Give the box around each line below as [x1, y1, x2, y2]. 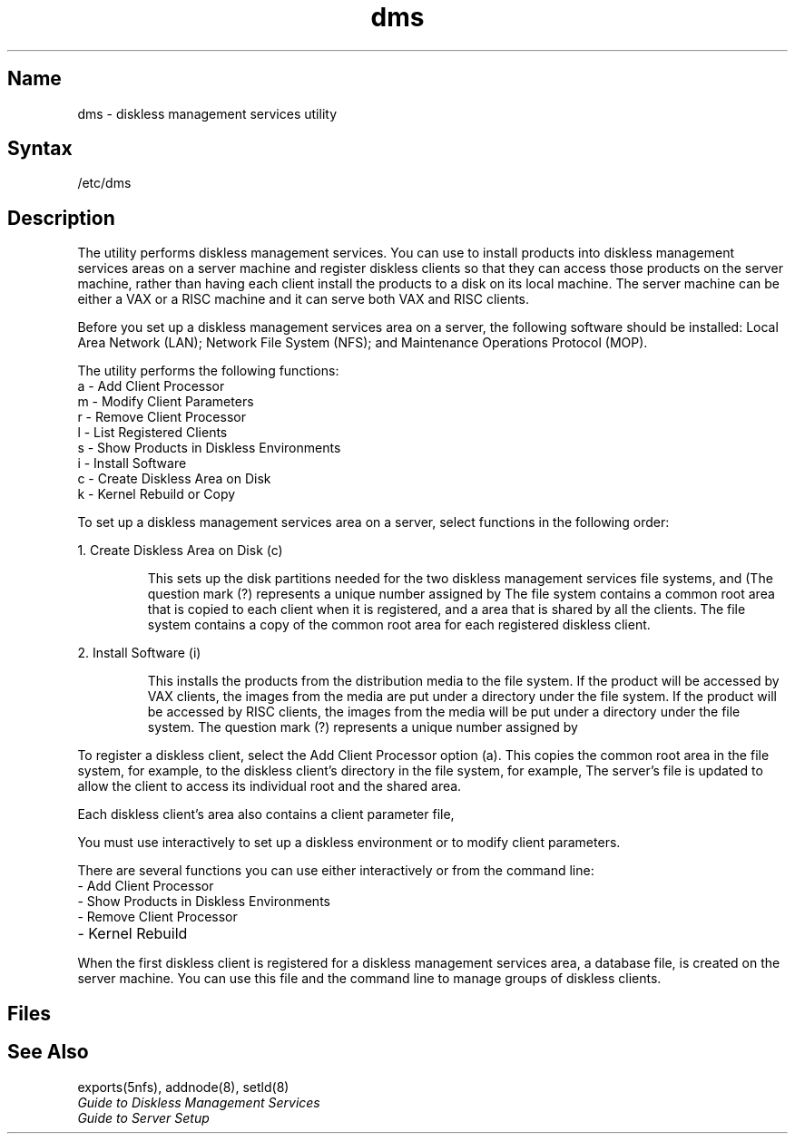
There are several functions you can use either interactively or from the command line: [77, 863, 594, 879]
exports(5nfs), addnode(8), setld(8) [77, 1078, 290, 1095]
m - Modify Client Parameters [77, 394, 254, 410]
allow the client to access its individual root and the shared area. [77, 778, 462, 795]
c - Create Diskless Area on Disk [77, 471, 271, 487]
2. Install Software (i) [77, 645, 201, 661]
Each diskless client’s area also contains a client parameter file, [77, 806, 455, 823]
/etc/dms [77, 175, 132, 191]
